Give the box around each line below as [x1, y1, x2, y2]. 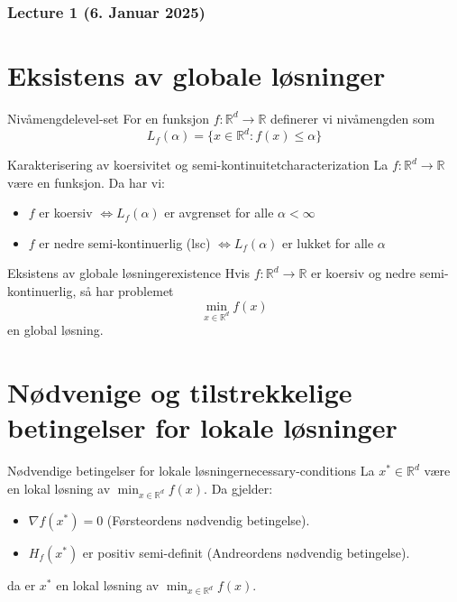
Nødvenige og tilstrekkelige [7, 374, 352, 411]
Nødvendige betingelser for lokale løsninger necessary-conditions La [7, 461, 375, 480]
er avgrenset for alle [164, 203, 274, 222]
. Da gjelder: [204, 478, 273, 497]
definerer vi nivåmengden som [270, 108, 435, 127]
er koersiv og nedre [310, 264, 416, 282]
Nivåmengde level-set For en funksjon [7, 108, 210, 127]
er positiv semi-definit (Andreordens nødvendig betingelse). [82, 542, 410, 561]
